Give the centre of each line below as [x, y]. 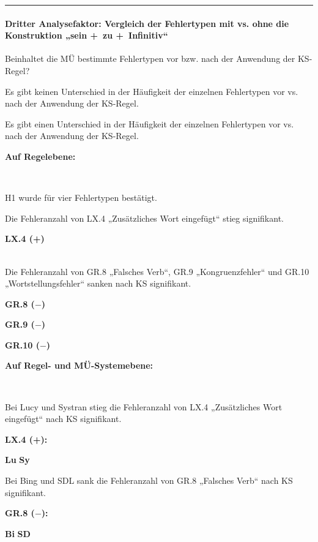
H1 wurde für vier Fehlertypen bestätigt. [81, 198]
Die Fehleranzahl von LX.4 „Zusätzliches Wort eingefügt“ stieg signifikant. [144, 218]
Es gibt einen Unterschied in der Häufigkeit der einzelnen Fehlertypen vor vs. [150, 123]
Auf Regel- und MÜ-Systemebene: [79, 365]
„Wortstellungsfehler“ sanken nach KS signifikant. [98, 283]
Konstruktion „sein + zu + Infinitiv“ [87, 35]
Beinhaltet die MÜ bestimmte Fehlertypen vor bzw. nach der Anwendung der [150, 58]
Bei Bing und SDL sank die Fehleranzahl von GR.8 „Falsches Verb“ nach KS [149, 480]
